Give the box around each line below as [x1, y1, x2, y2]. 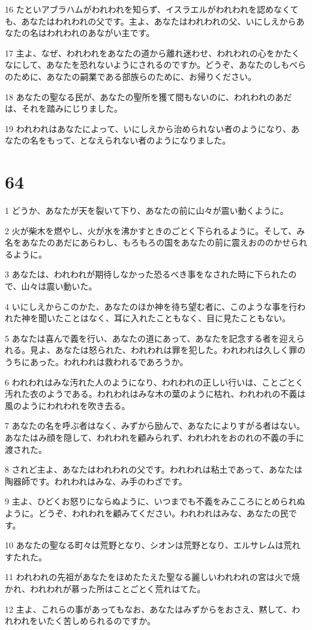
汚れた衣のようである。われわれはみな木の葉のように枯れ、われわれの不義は [5, 387, 306, 400]
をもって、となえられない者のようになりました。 [38, 134, 231, 147]
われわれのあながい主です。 [46, 26, 155, 39]
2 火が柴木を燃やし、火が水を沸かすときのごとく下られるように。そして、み [5, 224, 305, 237]
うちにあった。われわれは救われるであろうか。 [5, 356, 188, 368]
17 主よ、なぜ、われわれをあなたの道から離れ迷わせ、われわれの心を [5, 46, 275, 59]
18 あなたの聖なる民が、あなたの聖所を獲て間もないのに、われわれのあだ [5, 90, 292, 103]
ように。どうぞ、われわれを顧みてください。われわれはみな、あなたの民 [5, 506, 289, 519]
